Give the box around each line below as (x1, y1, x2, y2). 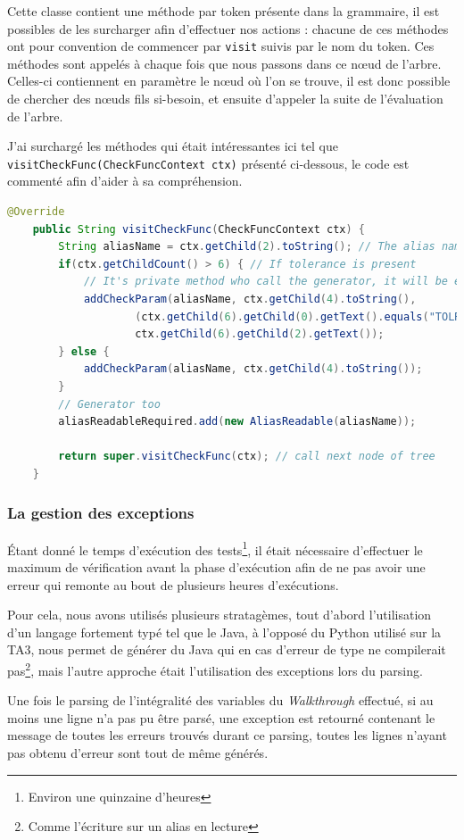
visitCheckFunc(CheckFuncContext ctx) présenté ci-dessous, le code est (7, 154, 410, 172)
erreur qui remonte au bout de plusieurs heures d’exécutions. (7, 575, 339, 594)
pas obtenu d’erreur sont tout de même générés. (7, 744, 269, 762)
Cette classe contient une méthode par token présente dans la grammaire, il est (7, 2, 440, 20)
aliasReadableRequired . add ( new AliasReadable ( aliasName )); (58, 415, 417, 428)
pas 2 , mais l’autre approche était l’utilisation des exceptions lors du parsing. (7, 659, 423, 679)
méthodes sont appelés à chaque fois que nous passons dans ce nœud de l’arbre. (7, 54, 442, 72)
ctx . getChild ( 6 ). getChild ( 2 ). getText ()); (135, 328, 385, 341)
